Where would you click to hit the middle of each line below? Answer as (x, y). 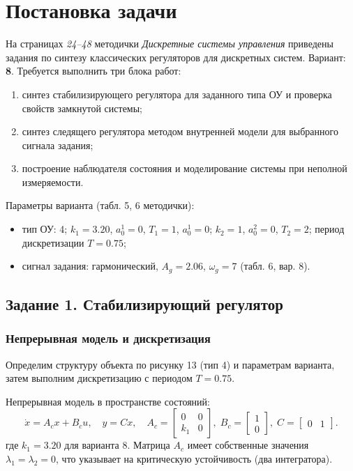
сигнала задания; (58, 145)
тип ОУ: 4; (45, 229)
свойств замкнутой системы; (82, 108)
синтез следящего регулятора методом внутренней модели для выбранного (180, 131)
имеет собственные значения (248, 445)
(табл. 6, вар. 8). (275, 266)
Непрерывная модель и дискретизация (108, 338)
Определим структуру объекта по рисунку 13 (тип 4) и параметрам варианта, (170, 364)
